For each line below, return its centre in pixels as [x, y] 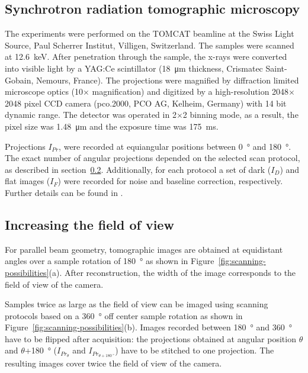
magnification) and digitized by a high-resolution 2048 [190, 91]
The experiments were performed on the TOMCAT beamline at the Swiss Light [150, 33]
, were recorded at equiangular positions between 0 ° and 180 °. [175, 146]
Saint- [276, 68]
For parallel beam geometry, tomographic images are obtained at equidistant [144, 249]
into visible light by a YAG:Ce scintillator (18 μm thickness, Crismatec [134, 68]
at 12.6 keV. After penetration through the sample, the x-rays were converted [146, 57]
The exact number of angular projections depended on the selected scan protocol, [153, 158]
